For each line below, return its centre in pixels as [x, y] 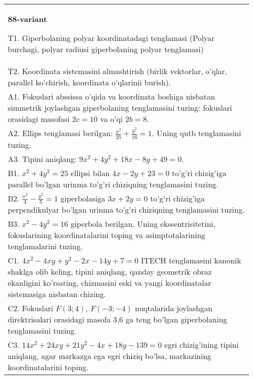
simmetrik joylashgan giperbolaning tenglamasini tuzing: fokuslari [120, 108]
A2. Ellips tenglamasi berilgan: [60, 133]
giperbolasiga [83, 198]
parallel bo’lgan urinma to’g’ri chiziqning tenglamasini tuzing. [113, 184]
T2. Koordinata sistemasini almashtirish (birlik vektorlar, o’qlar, [117, 71]
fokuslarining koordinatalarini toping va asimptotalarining [107, 235]
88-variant [27, 19]
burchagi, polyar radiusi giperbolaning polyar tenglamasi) [106, 49]
